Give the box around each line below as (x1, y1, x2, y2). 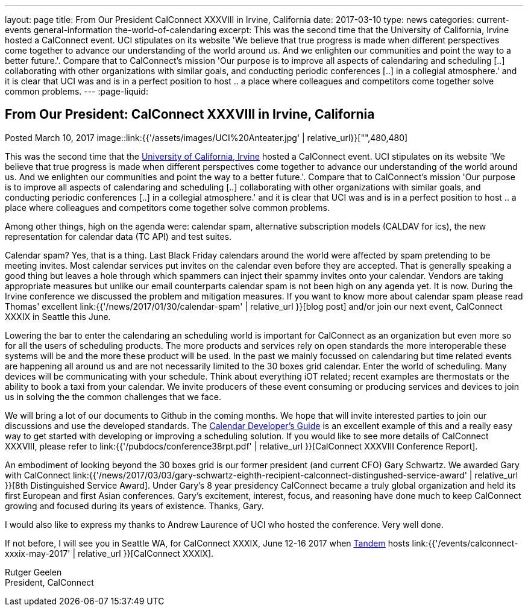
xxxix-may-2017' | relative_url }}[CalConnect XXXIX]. (5, 548, 214, 559)
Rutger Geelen (5, 566, 62, 577)
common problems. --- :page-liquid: (5, 86, 148, 96)
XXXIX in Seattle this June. (5, 311, 111, 322)
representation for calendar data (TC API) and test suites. (5, 231, 232, 242)
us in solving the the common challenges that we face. (5, 391, 221, 402)
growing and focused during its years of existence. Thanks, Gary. (5, 500, 264, 511)
